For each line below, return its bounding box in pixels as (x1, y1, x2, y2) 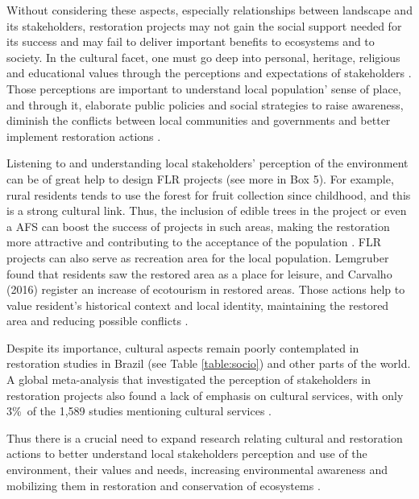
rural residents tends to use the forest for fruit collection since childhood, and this (6, 186, 411, 203)
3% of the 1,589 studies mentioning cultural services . (6, 402, 272, 419)
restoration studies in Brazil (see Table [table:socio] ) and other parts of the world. (6, 355, 411, 372)
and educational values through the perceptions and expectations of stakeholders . (6, 64, 412, 81)
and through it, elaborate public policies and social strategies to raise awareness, (6, 96, 404, 113)
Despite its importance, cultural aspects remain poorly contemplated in (6, 339, 359, 356)
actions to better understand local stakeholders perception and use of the (6, 445, 367, 462)
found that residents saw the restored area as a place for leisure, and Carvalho (6, 265, 392, 282)
